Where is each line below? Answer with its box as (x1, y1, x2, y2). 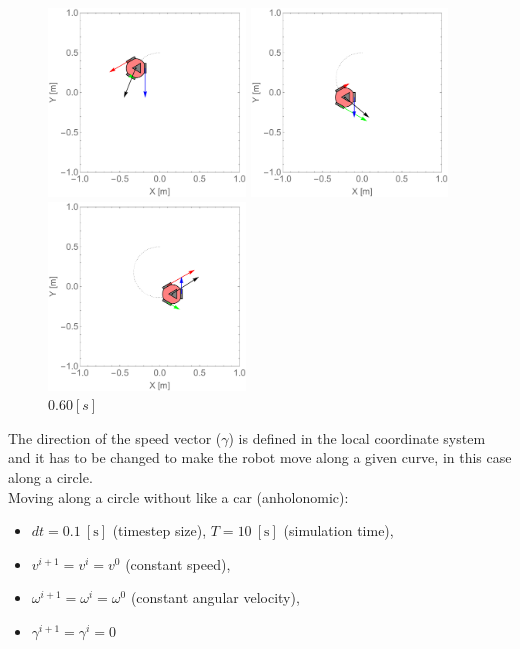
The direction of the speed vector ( (8, 427, 222, 448)
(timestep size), (112, 520, 207, 541)
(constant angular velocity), (130, 587, 300, 608)
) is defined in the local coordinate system (228, 427, 486, 448)
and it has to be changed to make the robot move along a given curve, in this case (8, 447, 512, 468)
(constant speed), (125, 553, 231, 574)
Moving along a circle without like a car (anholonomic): (8, 486, 349, 507)
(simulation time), (283, 520, 394, 541)
